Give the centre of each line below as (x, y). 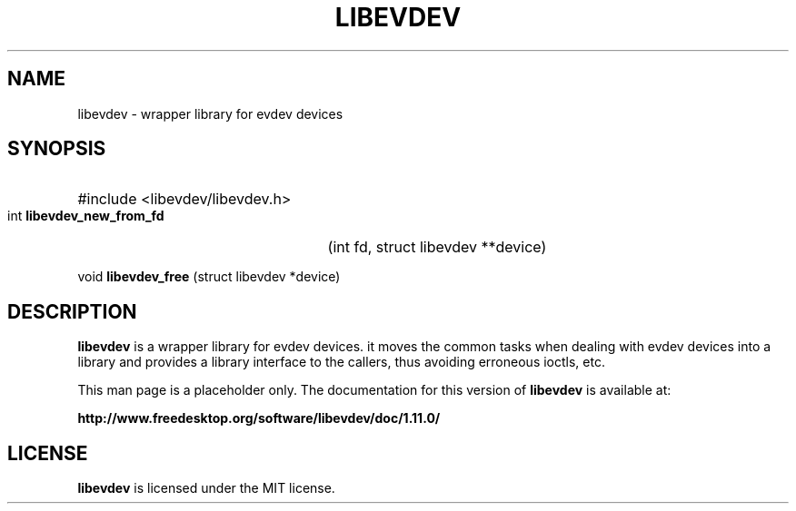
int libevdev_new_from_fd (86, 216)
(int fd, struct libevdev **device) (437, 247)
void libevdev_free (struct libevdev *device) (209, 277)
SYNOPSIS (57, 149)
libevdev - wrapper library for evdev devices (210, 113)
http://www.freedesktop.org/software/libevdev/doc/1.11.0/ (259, 418)
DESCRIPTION (72, 311)
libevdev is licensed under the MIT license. (206, 488)
